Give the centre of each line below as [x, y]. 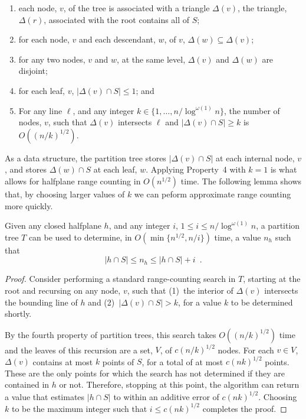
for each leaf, [42, 90]
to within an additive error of [166, 396]
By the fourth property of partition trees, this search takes [111, 334]
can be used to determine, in [80, 237]
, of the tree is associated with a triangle [136, 8]
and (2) [101, 302]
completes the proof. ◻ [245, 408]
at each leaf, [115, 169]
